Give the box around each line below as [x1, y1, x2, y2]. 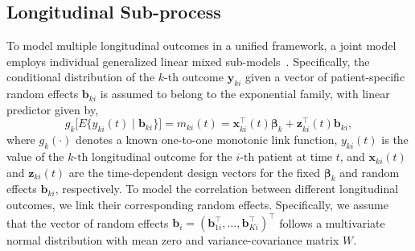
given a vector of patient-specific [245, 68, 405, 85]
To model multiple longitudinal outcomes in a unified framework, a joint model [6, 37, 397, 54]
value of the [6, 148, 64, 165]
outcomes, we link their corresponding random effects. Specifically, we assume [6, 196, 388, 213]
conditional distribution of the [6, 68, 155, 85]
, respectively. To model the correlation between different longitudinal [55, 180, 399, 197]
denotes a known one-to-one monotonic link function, [76, 131, 338, 148]
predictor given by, [6, 101, 99, 117]
